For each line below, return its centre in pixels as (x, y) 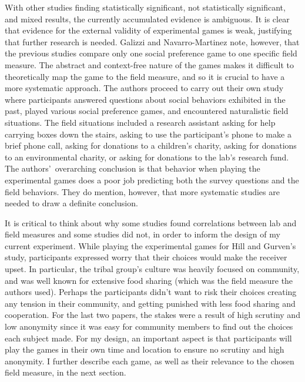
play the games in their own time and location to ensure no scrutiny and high (145, 349)
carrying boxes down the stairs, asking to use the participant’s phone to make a (148, 134)
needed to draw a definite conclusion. (71, 203)
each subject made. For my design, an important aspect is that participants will (148, 338)
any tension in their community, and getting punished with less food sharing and (150, 303)
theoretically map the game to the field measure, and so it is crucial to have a (145, 76)
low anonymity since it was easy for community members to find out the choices (149, 326)
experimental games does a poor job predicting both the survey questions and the (152, 180)
